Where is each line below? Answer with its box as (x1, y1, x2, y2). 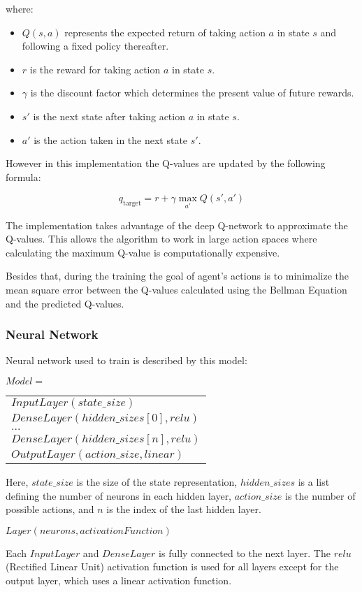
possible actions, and (6, 502, 94, 517)
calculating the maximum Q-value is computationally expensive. (6, 245, 280, 259)
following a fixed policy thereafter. (22, 38, 169, 53)
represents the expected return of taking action (64, 24, 266, 39)
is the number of (285, 488, 356, 503)
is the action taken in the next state (34, 132, 188, 147)
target (123, 200, 141, 208)
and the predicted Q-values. (6, 296, 124, 310)
